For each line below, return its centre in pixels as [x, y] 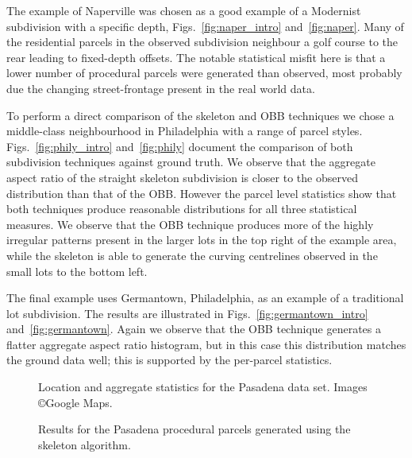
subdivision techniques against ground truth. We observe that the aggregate [191, 162]
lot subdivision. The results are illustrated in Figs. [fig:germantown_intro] [187, 313]
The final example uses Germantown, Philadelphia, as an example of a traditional [205, 298]
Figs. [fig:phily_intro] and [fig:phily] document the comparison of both [180, 146]
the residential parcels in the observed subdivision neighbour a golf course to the [202, 42]
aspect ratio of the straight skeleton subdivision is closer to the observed [182, 177]
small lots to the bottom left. [77, 271]
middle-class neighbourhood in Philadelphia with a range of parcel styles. [185, 131]
